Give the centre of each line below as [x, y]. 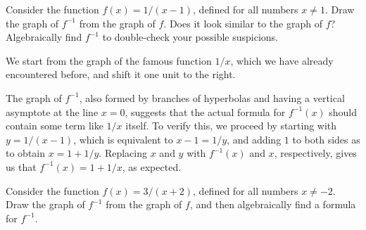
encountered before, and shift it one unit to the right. [121, 74]
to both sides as [326, 139]
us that [21, 166]
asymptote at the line [52, 111]
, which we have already [282, 60]
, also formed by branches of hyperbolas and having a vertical [212, 97]
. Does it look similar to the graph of [243, 23]
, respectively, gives [315, 153]
